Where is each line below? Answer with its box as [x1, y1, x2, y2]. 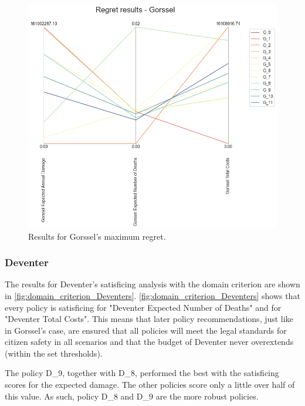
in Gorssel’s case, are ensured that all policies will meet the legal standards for [5, 324, 287, 336]
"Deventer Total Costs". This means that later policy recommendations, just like [5, 313, 293, 325]
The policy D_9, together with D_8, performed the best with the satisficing [5, 367, 279, 379]
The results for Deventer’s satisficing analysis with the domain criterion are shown [5, 278, 300, 290]
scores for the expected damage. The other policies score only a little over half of [5, 378, 295, 391]
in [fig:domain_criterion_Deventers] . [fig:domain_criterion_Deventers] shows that [5, 289, 300, 301]
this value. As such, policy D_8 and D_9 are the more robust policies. [5, 390, 259, 402]
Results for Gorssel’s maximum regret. [28, 230, 166, 242]
